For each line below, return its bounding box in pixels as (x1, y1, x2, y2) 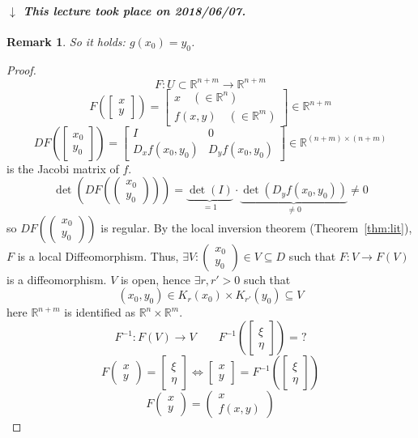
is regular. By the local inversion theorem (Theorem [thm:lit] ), (100, 219, 412, 236)
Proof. (6, 61, 36, 78)
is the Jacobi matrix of (6, 159, 119, 176)
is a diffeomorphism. (6, 270, 107, 287)
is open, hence (120, 270, 190, 287)
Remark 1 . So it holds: (6, 32, 126, 49)
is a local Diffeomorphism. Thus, (17, 247, 179, 264)
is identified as (64, 304, 135, 321)
